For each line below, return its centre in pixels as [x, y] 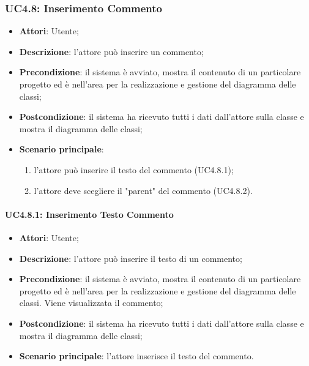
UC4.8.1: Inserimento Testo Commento [89, 214]
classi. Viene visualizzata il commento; [91, 303]
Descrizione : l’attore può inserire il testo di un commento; [131, 258]
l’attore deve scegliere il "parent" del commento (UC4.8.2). [143, 190]
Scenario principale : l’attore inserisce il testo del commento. [136, 356]
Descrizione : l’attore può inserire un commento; [111, 51]
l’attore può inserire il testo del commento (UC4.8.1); [134, 169]
